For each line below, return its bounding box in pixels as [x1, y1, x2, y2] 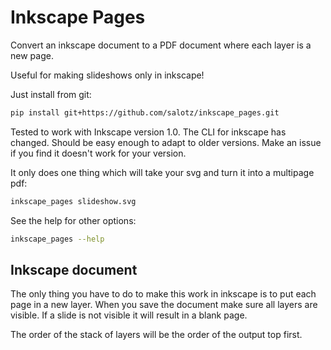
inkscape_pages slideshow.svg [10, 196, 137, 206]
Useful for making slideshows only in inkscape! [10, 69, 205, 81]
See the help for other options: [10, 214, 137, 226]
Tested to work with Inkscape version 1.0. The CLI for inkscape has [10, 126, 287, 138]
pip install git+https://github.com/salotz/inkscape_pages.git [10, 107, 280, 118]
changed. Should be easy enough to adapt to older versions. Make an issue [10, 136, 322, 148]
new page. [10, 49, 54, 61]
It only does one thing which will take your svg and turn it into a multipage [10, 166, 315, 178]
